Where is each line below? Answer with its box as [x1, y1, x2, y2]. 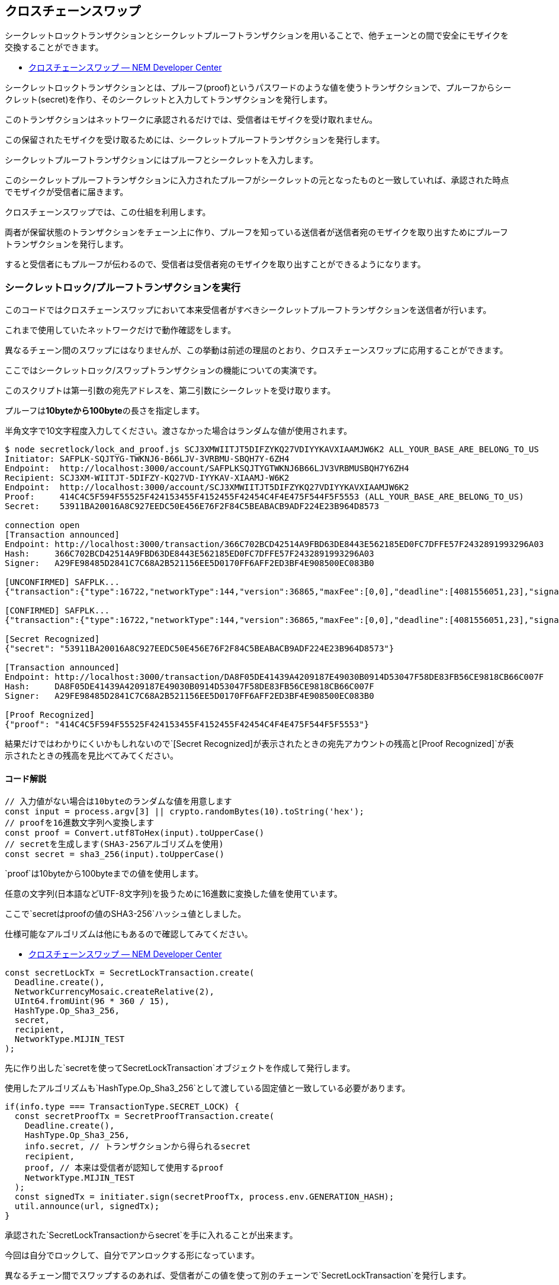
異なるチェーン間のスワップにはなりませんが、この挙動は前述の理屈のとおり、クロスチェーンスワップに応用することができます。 [5, 345, 508, 356]
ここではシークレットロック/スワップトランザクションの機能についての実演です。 [5, 365, 322, 376]
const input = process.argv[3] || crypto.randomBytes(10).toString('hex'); [5, 807, 364, 817]
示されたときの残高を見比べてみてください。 [5, 750, 179, 761]
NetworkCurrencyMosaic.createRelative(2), [14, 987, 215, 997]
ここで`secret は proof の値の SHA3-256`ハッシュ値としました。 [5, 909, 246, 919]
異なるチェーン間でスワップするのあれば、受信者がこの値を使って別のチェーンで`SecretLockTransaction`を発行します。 [5, 1270, 471, 1281]
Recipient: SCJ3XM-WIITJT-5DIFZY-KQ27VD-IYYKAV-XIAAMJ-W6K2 [5, 473, 290, 483]
